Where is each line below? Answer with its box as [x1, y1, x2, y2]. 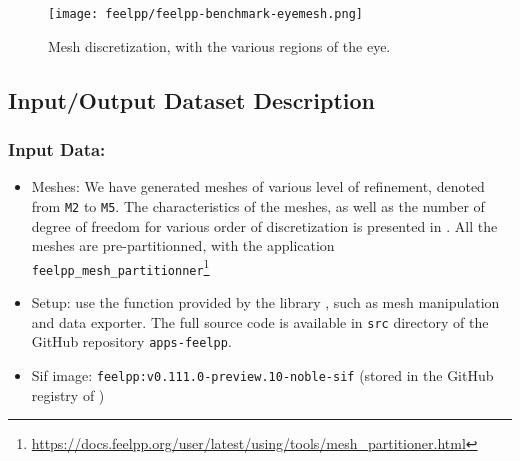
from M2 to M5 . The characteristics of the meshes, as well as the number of [31, 195, 485, 216]
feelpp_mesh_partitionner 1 [31, 255, 210, 278]
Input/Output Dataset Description [8, 84, 376, 115]
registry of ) [31, 384, 105, 405]
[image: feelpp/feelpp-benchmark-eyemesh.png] [48, 7, 363, 21]
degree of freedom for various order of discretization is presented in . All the [31, 215, 498, 236]
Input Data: [8, 136, 106, 161]
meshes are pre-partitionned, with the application [31, 235, 335, 256]
